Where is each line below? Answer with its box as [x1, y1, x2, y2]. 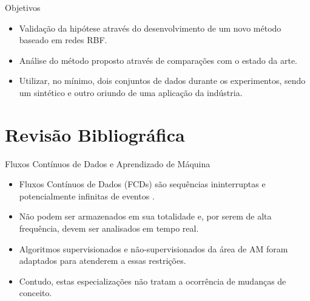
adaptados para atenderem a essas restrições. [19, 254, 186, 267]
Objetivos [5, 1, 41, 13]
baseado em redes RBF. [19, 33, 107, 46]
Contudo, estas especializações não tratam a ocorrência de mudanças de [19, 274, 286, 287]
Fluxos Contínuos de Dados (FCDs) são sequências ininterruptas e [19, 178, 266, 190]
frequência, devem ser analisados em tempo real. [19, 222, 199, 235]
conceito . [19, 286, 52, 299]
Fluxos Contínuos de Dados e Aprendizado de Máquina [5, 157, 211, 170]
